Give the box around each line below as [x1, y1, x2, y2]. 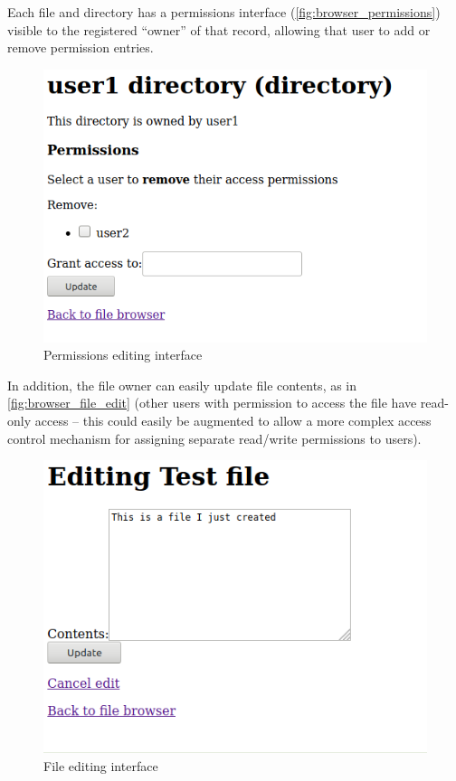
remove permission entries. [7, 38, 154, 57]
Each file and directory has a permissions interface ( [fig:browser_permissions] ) [7, 3, 441, 21]
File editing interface [43, 756, 158, 775]
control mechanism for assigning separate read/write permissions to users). [7, 428, 422, 447]
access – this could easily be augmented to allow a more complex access [34, 410, 432, 429]
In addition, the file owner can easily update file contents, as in [7, 375, 357, 394]
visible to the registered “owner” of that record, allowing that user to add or [7, 20, 431, 39]
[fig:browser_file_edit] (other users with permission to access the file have [7, 393, 417, 412]
